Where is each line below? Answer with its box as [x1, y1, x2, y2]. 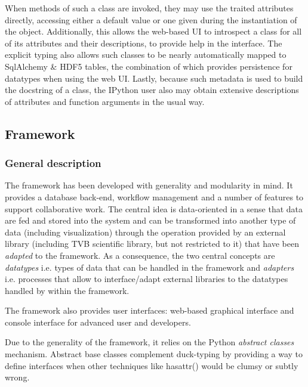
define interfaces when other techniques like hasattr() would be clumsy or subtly [5, 359, 298, 371]
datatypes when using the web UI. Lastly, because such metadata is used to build [5, 72, 303, 84]
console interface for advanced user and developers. [5, 315, 191, 328]
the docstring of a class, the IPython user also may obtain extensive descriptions [5, 83, 299, 96]
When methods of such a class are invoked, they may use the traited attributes [5, 2, 294, 14]
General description [5, 156, 101, 171]
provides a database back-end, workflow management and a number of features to [5, 190, 304, 203]
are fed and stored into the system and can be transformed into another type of [5, 214, 296, 227]
